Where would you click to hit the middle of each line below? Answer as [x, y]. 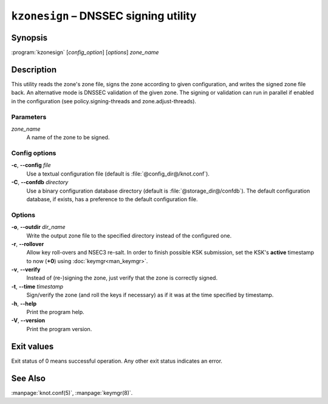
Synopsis [29, 37]
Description [34, 70]
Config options [34, 153]
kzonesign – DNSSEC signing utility [104, 16]
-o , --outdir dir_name [39, 227]
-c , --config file [31, 165]
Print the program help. [55, 312]
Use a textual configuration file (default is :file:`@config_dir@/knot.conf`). [118, 174]
